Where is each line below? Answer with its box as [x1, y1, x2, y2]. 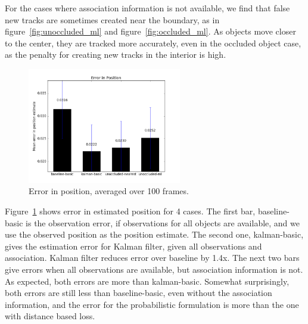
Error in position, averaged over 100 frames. [29, 185, 189, 197]
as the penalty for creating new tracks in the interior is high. [5, 48, 226, 61]
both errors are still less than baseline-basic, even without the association [5, 286, 272, 299]
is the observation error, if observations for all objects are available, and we [26, 216, 300, 229]
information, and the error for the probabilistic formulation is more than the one [5, 298, 299, 310]
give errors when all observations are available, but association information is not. [5, 263, 303, 275]
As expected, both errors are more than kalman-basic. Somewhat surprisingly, [5, 275, 290, 287]
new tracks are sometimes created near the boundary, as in [5, 13, 220, 26]
